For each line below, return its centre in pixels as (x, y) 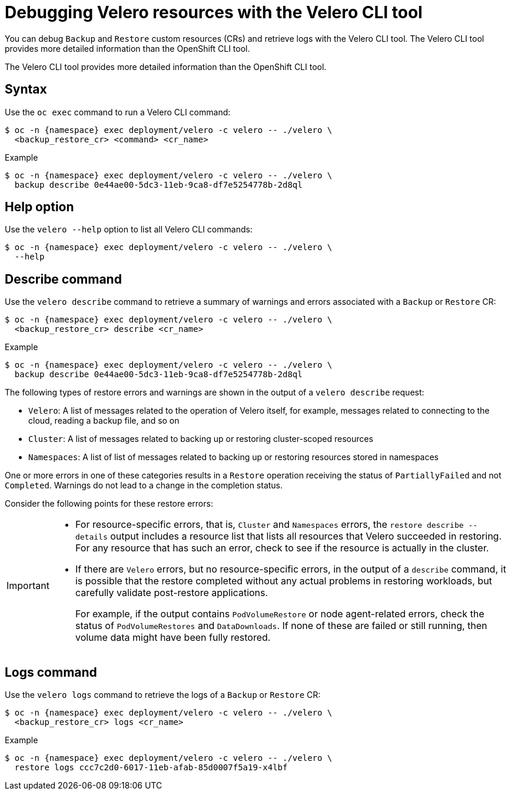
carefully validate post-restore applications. (172, 593)
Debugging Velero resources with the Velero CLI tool (214, 12)
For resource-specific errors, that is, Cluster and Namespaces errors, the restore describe (269, 525)
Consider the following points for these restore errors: (109, 504)
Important (28, 586)
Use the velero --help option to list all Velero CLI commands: (129, 229)
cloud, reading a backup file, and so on (104, 421)
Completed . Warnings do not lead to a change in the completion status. (144, 485)
